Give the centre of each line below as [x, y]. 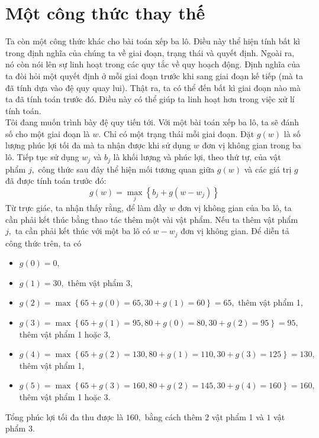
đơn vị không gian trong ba [252, 145]
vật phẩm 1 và [238, 416]
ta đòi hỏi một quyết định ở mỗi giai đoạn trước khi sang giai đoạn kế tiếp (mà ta [154, 75]
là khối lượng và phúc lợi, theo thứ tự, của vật [197, 157]
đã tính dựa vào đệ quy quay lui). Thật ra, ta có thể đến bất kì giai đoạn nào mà [153, 87]
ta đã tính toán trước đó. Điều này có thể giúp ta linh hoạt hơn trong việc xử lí [150, 99]
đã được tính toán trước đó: [56, 181]
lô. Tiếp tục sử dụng [42, 157]
